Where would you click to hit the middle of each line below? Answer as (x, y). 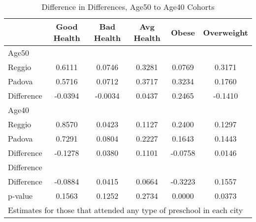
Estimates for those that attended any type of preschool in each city (126, 210)
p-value (20, 196)
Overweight (225, 32)
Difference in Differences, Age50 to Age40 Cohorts (128, 7)
